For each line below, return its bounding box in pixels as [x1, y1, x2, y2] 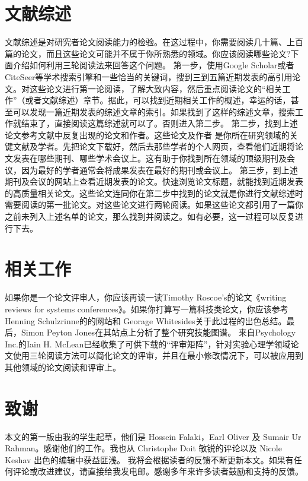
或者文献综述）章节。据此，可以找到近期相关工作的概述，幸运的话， [25, 94, 291, 106]
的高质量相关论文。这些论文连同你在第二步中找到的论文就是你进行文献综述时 [5, 186, 303, 199]
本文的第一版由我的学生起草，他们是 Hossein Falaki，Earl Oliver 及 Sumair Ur [5, 430, 301, 442]
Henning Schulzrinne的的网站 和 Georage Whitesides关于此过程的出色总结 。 [5, 314, 287, 327]
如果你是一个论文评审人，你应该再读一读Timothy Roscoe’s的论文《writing [5, 291, 287, 303]
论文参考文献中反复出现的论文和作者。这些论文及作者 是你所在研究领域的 [5, 128, 290, 141]
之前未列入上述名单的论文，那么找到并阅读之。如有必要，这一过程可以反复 [5, 210, 295, 223]
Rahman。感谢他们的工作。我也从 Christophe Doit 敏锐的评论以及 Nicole [5, 442, 282, 454]
